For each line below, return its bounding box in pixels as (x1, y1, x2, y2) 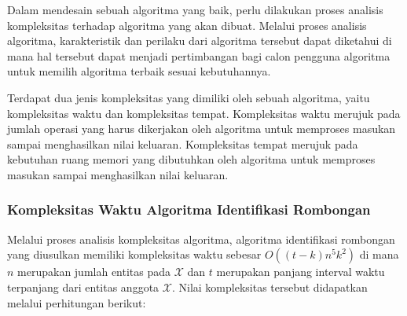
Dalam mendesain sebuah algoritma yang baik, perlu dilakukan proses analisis (7, 2, 383, 17)
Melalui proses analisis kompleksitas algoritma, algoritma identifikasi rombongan (7, 230, 395, 247)
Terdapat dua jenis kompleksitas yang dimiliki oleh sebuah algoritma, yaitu (7, 89, 370, 105)
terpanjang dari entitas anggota (7, 278, 159, 295)
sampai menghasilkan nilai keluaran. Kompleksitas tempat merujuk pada (7, 135, 358, 152)
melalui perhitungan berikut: (7, 294, 146, 310)
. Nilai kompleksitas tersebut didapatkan (171, 278, 368, 295)
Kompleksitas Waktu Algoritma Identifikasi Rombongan (7, 200, 371, 219)
